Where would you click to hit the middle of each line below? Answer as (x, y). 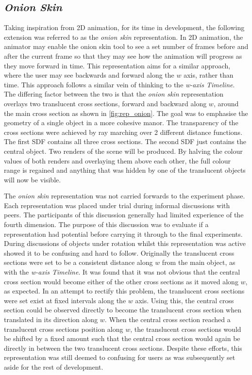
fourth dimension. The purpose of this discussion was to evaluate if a (106, 224)
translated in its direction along (51, 319)
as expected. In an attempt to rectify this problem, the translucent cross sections (124, 291)
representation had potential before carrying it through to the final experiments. (123, 234)
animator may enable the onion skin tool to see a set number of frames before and (126, 46)
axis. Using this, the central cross (185, 300)
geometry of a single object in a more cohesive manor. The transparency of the (121, 122)
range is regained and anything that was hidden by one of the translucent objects (125, 170)
